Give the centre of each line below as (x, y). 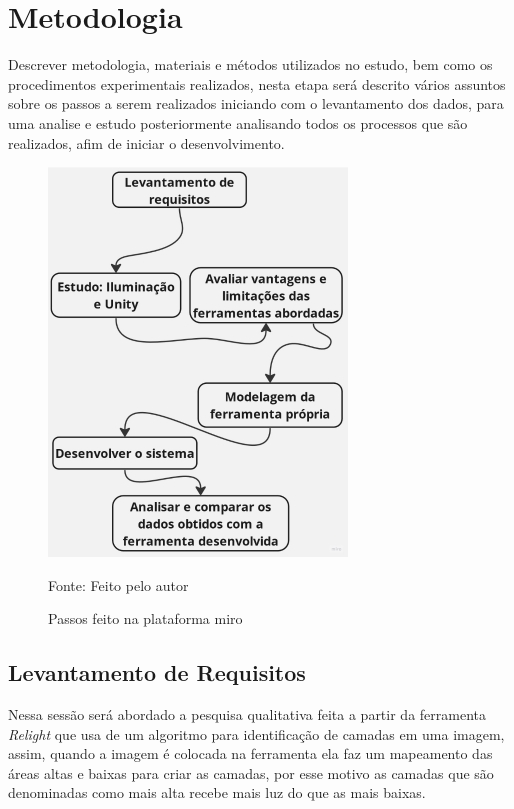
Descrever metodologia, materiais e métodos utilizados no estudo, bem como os (250, 64)
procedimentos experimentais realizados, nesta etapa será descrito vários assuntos (257, 83)
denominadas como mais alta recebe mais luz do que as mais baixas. (217, 792)
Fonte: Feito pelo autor (118, 584)
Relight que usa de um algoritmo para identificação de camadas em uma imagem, (256, 733)
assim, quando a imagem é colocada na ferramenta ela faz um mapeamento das (250, 753)
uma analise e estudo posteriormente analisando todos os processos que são (238, 122)
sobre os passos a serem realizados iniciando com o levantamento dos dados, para (256, 103)
